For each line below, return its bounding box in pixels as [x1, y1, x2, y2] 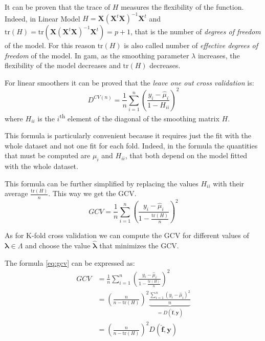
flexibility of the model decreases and [5, 60, 121, 71]
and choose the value [25, 240, 91, 251]
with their [213, 178, 245, 188]
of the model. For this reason [5, 40, 95, 51]
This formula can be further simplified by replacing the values [5, 178, 198, 188]
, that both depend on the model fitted [125, 150, 248, 161]
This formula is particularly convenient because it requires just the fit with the [5, 130, 252, 141]
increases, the [197, 50, 240, 60]
